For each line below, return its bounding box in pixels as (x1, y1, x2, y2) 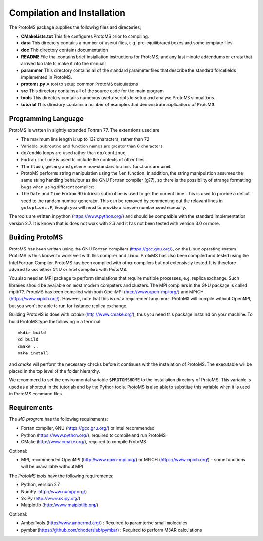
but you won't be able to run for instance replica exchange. (9, 303, 128, 309)
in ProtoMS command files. (9, 391, 63, 396)
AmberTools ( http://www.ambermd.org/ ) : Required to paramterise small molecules (21, 520, 188, 526)
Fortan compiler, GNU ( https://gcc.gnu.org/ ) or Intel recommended (21, 425, 155, 431)
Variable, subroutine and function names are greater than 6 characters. (21, 143, 164, 149)
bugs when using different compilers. (21, 184, 96, 190)
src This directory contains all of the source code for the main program (21, 88, 164, 94)
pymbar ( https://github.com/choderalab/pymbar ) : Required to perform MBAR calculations (21, 527, 202, 533)
